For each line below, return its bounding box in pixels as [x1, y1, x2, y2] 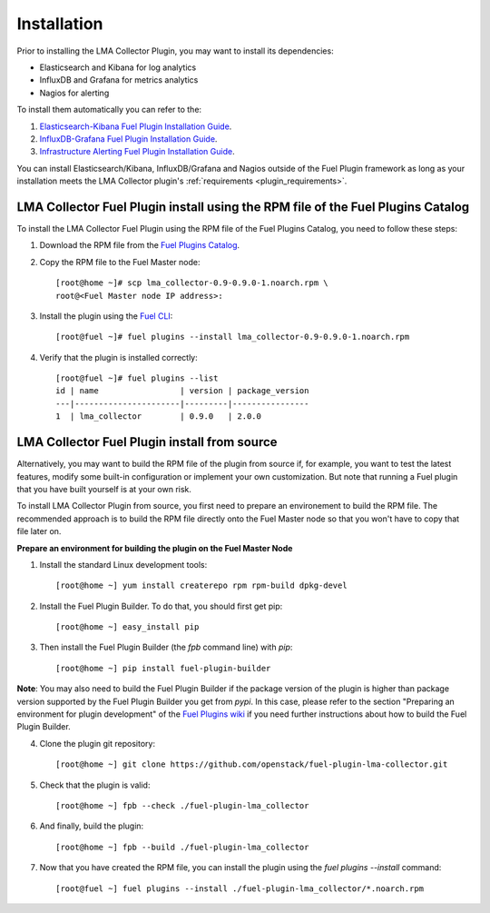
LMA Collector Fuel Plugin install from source [16, 434, 278, 450]
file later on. [16, 526, 62, 537]
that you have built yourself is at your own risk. [16, 483, 192, 494]
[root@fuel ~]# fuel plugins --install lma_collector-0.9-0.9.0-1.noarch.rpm [55, 332, 410, 342]
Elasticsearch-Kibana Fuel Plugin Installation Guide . [39, 121, 232, 132]
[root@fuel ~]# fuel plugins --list [55, 373, 219, 383]
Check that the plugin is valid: [39, 779, 151, 790]
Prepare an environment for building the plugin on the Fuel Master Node [16, 542, 293, 553]
